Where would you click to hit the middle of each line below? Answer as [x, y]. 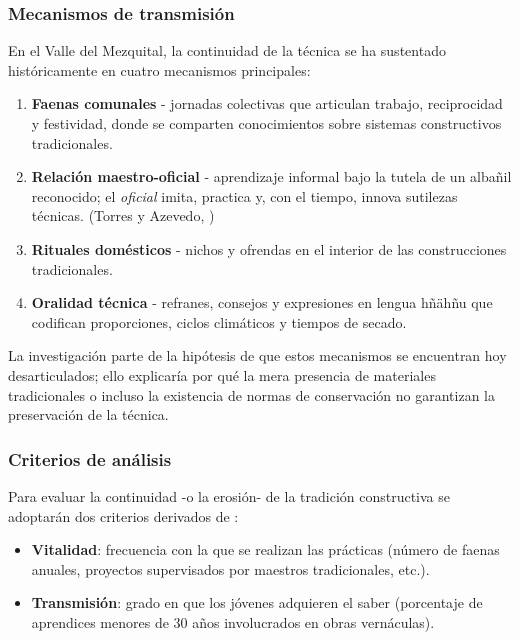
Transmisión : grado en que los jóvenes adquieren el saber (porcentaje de [257, 602]
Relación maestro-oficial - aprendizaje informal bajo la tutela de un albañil [271, 176]
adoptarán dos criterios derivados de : [123, 515]
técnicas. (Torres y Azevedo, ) [123, 215]
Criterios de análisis [90, 458]
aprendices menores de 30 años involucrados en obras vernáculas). [233, 621]
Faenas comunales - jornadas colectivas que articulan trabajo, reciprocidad [267, 103]
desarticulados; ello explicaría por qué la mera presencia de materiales [222, 374]
